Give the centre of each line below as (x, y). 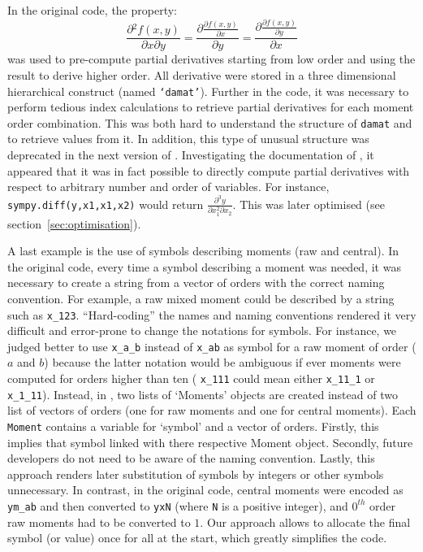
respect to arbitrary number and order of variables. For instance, (168, 187)
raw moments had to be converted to (99, 522)
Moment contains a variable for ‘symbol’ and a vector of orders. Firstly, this (193, 426)
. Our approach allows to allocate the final (305, 522)
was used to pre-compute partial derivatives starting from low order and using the (211, 59)
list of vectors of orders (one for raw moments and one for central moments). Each (212, 410)
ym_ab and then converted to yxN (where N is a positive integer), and (178, 505)
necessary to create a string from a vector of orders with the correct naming (196, 283)
